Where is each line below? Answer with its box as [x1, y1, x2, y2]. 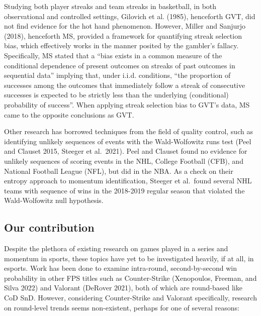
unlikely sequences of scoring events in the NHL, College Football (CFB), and [4, 155, 243, 166]
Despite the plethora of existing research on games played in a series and [4, 243, 228, 254]
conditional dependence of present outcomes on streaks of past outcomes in [4, 60, 235, 70]
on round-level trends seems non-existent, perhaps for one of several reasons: [4, 302, 239, 312]
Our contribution [4, 220, 95, 235]
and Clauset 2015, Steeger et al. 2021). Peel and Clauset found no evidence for [4, 146, 247, 156]
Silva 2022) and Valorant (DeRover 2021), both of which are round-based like [4, 282, 242, 293]
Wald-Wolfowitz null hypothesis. [4, 195, 104, 205]
